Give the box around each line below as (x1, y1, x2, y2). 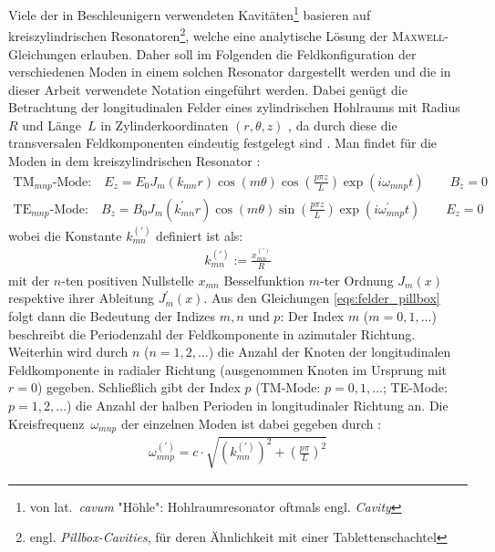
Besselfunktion (223, 270, 305, 289)
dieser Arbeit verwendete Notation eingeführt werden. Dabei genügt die (8, 79, 407, 99)
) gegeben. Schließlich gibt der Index (36, 378, 241, 397)
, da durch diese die (288, 115, 397, 134)
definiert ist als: (156, 225, 243, 245)
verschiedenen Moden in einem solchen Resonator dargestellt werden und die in (8, 62, 451, 81)
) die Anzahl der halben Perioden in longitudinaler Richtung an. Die (66, 395, 449, 414)
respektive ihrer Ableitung (8, 288, 155, 307)
